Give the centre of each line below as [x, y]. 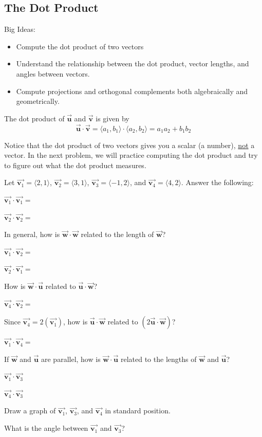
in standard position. [138, 411]
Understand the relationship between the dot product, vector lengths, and [133, 63]
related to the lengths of [158, 359]
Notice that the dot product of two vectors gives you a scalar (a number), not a [129, 145]
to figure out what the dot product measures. [75, 165]
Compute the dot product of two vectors [80, 46]
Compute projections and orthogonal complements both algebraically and [132, 91]
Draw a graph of [30, 411]
